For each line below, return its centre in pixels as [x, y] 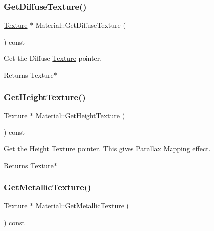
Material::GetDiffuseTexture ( [80, 25]
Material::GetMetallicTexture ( [82, 206]
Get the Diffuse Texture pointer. [53, 58]
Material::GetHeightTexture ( [80, 115]
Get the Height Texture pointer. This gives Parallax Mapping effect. [107, 148]
